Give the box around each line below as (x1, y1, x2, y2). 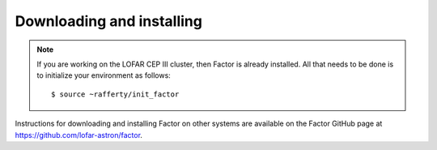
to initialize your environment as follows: (36, 71, 172, 80)
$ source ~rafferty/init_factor (51, 89, 180, 99)
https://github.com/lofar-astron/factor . (15, 130, 143, 139)
